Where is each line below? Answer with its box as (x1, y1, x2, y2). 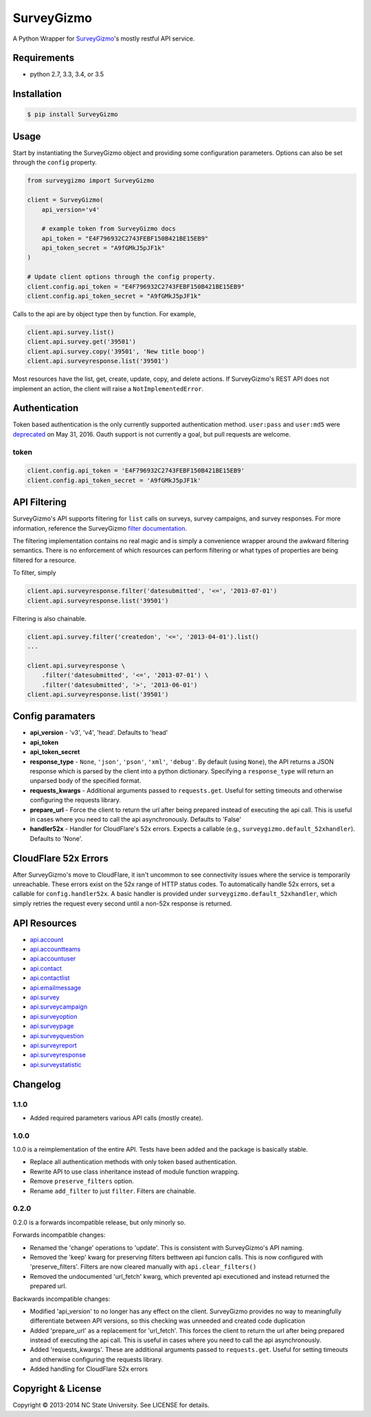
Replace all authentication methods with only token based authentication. (30, 1158, 237, 1166)
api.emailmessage (30, 983, 82, 991)
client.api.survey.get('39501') (27, 338, 137, 346)
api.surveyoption (30, 1012, 78, 1020)
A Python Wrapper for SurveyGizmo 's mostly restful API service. (12, 34, 195, 43)
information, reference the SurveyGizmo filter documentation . (12, 524, 188, 532)
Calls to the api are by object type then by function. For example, (12, 310, 196, 318)
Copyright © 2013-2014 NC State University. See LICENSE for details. (12, 1401, 210, 1409)
